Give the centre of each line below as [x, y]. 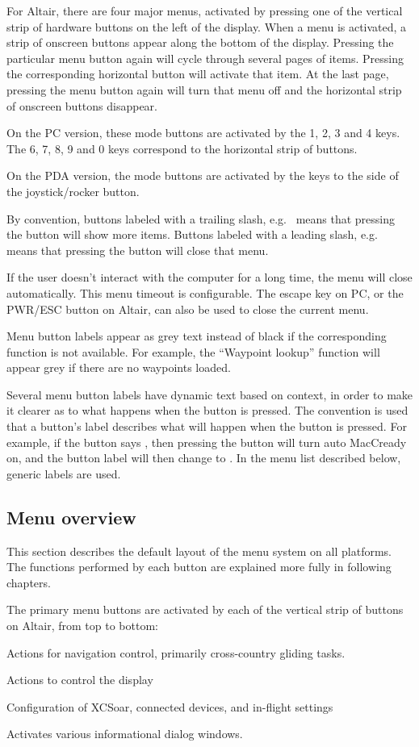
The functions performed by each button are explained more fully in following [199, 567]
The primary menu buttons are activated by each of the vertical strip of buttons [205, 609]
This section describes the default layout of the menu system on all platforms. [199, 551]
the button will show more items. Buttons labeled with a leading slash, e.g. [192, 234]
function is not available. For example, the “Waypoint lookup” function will [193, 351]
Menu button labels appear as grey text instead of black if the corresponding [197, 336]
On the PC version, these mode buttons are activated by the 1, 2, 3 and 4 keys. [203, 133]
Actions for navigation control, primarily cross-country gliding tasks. [176, 652]
